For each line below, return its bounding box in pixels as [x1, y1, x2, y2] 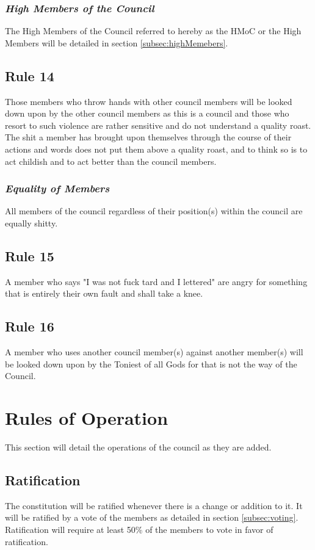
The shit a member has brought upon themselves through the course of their [5, 131, 292, 143]
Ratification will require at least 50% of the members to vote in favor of [5, 523, 273, 536]
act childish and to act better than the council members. [5, 154, 217, 167]
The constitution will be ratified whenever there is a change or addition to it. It [5, 499, 303, 512]
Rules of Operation [5, 405, 168, 430]
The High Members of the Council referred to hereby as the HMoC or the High [5, 24, 302, 37]
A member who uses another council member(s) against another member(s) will [5, 346, 303, 358]
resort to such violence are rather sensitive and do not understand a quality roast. [5, 118, 311, 131]
